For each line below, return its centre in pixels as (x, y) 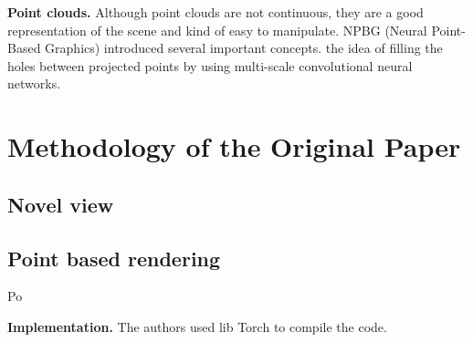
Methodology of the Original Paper (234, 146)
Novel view (61, 204)
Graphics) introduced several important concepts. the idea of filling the (244, 48)
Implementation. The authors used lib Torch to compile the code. (197, 326)
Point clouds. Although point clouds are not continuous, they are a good (215, 12)
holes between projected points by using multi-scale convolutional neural (210, 65)
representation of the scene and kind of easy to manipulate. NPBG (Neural (217, 30)
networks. (34, 83)
